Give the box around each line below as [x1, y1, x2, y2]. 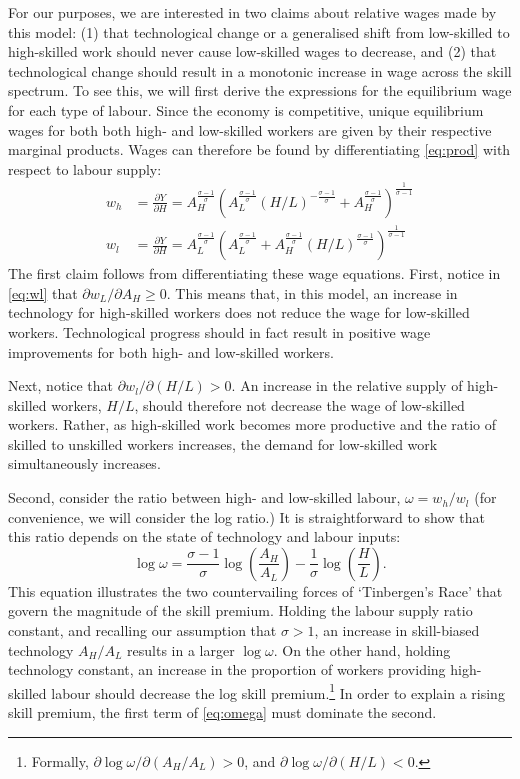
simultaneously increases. [8, 453, 161, 474]
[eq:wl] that [8, 282, 78, 303]
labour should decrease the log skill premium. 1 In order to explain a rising [51, 679, 505, 703]
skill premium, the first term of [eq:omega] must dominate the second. [8, 702, 437, 723]
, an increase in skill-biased [314, 620, 480, 641]
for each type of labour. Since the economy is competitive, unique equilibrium [8, 99, 484, 120]
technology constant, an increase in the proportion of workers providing [8, 659, 446, 680]
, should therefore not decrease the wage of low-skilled [134, 394, 465, 415]
